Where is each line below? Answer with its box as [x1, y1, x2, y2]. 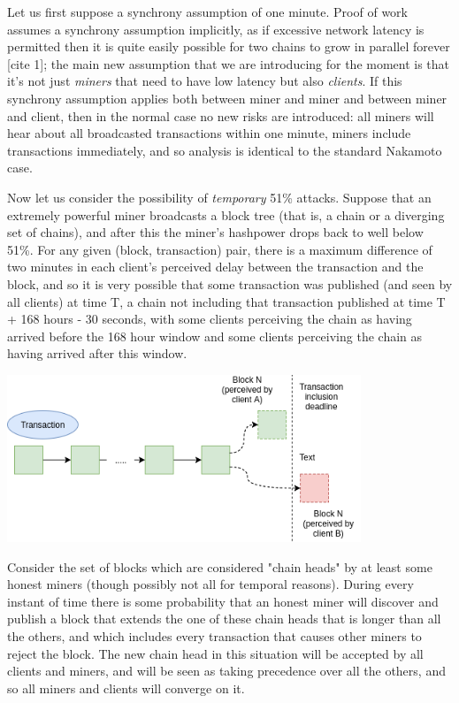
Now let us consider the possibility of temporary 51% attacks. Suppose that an [7, 187, 432, 206]
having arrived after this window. [7, 344, 187, 363]
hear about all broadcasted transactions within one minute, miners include [7, 124, 411, 142]
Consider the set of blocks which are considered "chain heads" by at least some [7, 557, 432, 576]
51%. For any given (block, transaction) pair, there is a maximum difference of [7, 240, 432, 258]
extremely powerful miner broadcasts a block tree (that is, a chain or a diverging [7, 205, 445, 224]
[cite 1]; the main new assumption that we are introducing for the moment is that [7, 54, 450, 73]
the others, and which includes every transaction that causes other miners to [7, 627, 422, 646]
